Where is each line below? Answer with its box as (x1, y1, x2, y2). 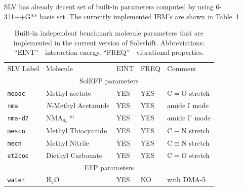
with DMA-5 (167, 174, 206, 185)
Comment (167, 63, 197, 74)
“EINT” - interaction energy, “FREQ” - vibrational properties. (14, 47, 204, 57)
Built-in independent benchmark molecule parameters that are (14, 28, 203, 38)
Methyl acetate (46, 87, 91, 98)
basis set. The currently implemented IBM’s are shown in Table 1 (40, 11, 239, 21)
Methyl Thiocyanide (46, 125, 107, 135)
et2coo (7, 152, 29, 159)
